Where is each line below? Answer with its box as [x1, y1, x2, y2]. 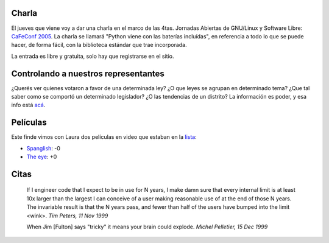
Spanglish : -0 [26, 144, 61, 152]
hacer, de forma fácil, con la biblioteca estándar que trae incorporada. [11, 41, 187, 49]
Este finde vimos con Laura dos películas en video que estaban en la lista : [11, 133, 197, 141]
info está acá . [11, 101, 46, 109]
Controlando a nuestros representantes [11, 68, 164, 79]
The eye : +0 [26, 153, 57, 161]
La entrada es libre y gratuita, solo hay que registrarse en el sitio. [11, 52, 174, 60]
